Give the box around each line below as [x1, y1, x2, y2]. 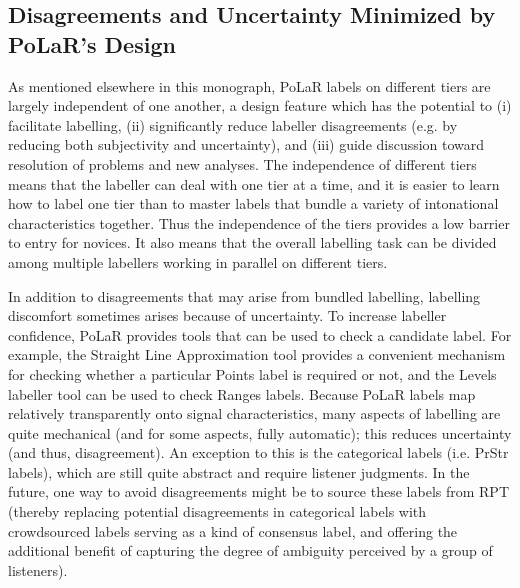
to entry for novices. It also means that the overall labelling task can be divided [8, 232, 497, 253]
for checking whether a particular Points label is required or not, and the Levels [8, 363, 497, 384]
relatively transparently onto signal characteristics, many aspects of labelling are [8, 403, 501, 424]
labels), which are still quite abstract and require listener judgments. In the [8, 461, 470, 482]
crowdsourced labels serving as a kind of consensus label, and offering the [8, 520, 458, 541]
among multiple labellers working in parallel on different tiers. [8, 251, 388, 272]
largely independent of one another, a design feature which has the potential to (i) [8, 95, 512, 116]
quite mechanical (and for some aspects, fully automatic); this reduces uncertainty [8, 422, 512, 443]
